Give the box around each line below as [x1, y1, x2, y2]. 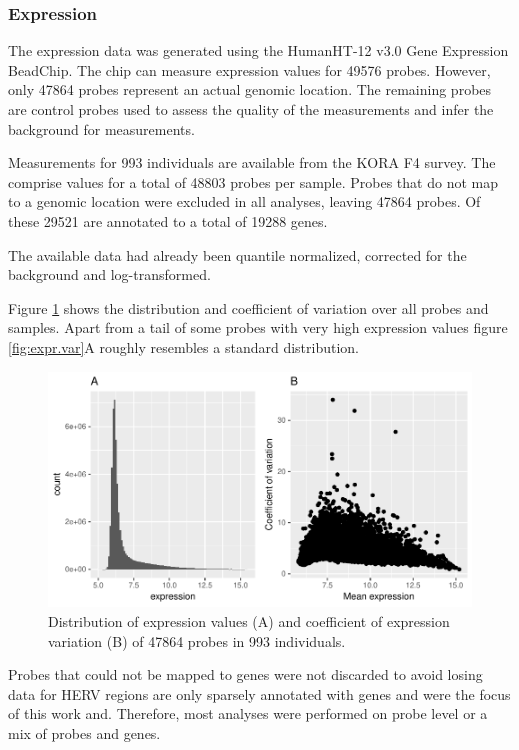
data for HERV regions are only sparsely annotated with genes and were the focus [8, 683, 511, 704]
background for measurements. [8, 118, 195, 139]
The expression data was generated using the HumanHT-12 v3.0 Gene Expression [8, 40, 509, 61]
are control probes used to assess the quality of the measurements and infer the [8, 99, 494, 119]
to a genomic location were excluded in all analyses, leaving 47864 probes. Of [8, 191, 481, 212]
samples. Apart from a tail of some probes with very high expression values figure [8, 317, 508, 338]
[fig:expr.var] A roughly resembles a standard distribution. [8, 336, 359, 357]
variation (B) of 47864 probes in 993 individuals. [48, 630, 346, 651]
